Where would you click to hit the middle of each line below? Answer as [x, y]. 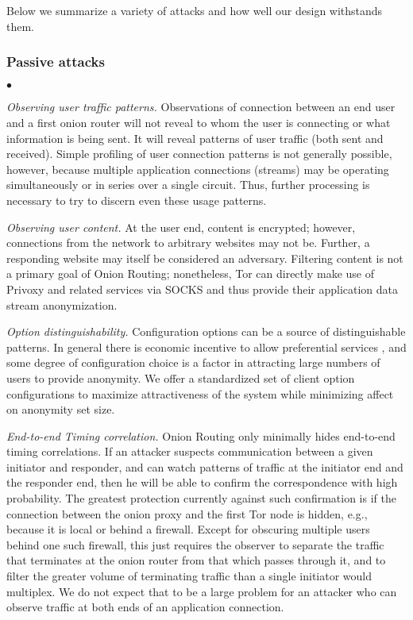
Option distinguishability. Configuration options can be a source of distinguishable [206, 331]
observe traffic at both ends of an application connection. [145, 607]
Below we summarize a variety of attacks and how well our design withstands [195, 10]
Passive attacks [56, 62]
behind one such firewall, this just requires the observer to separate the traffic [195, 544]
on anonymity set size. [61, 409]
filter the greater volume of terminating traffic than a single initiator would [189, 576]
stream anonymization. [62, 304]
